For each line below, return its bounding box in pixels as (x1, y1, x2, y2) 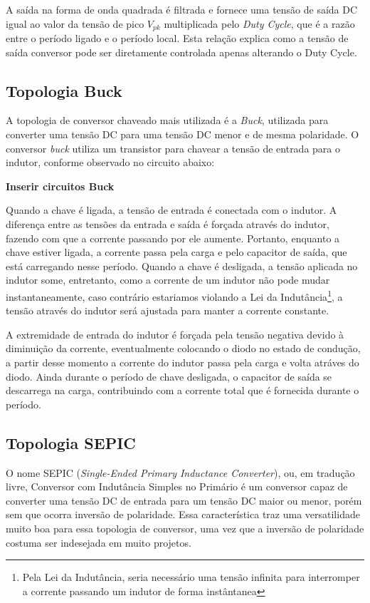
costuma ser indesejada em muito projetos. (6, 535, 191, 550)
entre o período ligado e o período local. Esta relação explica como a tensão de (6, 31, 349, 46)
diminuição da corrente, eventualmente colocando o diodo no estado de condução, (6, 341, 361, 356)
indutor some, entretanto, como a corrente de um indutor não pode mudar (6, 272, 330, 287)
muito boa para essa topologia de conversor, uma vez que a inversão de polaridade (6, 520, 364, 535)
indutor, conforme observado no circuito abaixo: (6, 155, 215, 170)
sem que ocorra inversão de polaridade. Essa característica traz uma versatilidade (6, 507, 360, 522)
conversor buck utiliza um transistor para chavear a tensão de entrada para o (6, 140, 341, 155)
